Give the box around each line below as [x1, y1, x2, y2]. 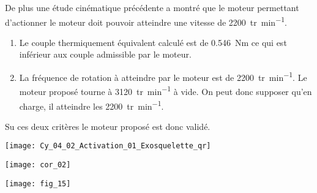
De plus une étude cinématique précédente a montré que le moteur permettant [5, 1, 299, 13]
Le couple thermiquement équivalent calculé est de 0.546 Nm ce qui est [19, 36, 287, 48]
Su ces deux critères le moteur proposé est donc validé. [5, 119, 211, 132]
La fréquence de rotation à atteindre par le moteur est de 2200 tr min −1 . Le [19, 69, 307, 83]
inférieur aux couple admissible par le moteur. [19, 48, 192, 61]
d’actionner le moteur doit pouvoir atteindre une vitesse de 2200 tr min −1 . [5, 13, 287, 28]
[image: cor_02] [5, 161, 71, 170]
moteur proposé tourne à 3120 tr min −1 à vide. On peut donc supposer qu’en [19, 83, 312, 97]
